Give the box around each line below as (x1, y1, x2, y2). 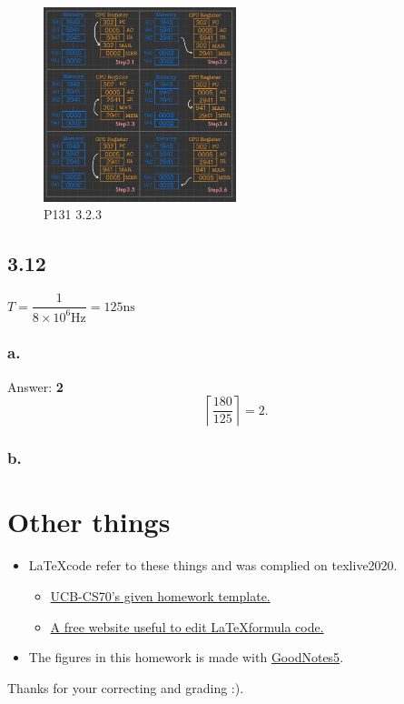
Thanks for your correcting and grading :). (7, 678, 244, 697)
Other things (7, 503, 171, 540)
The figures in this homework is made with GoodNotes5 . (28, 648, 344, 667)
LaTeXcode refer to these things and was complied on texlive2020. (28, 556, 398, 575)
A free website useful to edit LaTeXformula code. (50, 617, 324, 636)
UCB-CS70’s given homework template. (50, 586, 271, 605)
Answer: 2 (7, 377, 64, 396)
